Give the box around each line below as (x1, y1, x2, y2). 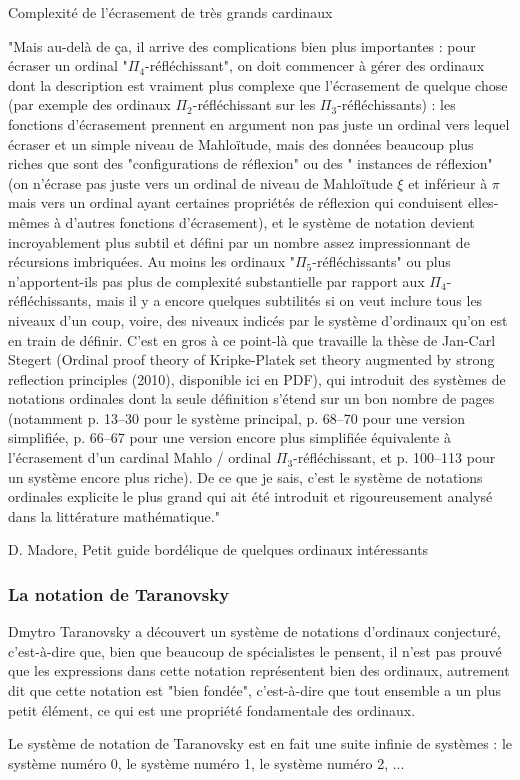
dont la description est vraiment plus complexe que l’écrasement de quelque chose (8, 74, 508, 95)
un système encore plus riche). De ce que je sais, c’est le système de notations (8, 466, 483, 487)
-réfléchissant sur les (192, 94, 316, 115)
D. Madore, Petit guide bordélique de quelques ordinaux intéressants (8, 539, 429, 560)
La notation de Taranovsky (8, 581, 230, 606)
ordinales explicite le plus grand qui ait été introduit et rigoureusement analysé (8, 486, 493, 507)
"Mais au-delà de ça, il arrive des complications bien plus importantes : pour (8, 35, 476, 56)
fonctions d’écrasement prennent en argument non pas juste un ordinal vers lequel (8, 113, 510, 134)
